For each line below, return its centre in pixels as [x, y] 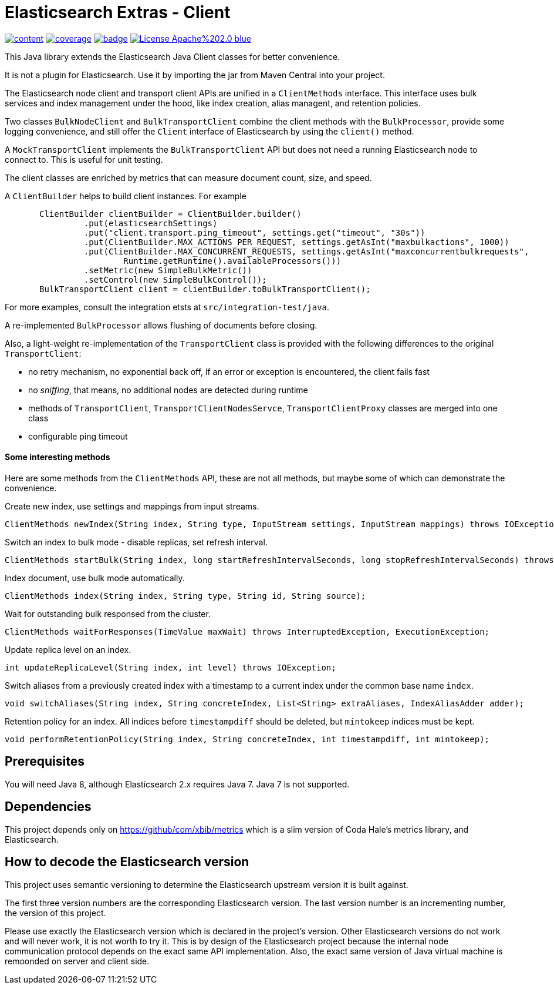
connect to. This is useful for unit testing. [84, 159]
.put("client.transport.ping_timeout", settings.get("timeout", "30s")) [254, 232]
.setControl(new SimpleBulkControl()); [175, 279]
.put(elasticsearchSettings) [151, 223]
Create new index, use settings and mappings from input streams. [132, 506]
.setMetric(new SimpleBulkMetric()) [168, 270]
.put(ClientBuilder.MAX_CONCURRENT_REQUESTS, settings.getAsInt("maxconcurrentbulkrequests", [306, 251]
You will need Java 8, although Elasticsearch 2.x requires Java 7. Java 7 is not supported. [177, 784]
